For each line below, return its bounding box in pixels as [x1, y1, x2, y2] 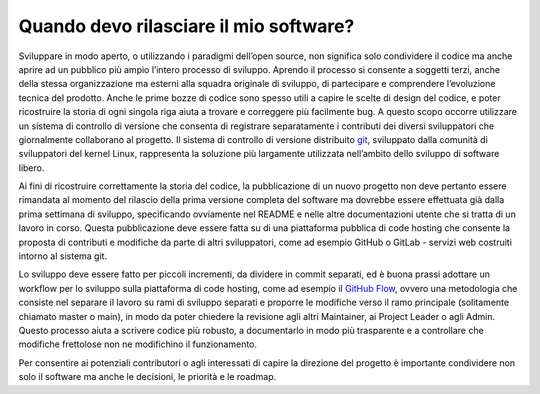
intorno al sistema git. [18, 250, 108, 262]
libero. [18, 161, 45, 174]
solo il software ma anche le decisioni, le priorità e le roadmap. [18, 371, 277, 383]
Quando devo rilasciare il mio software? [18, 15, 355, 37]
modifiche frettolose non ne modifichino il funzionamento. [18, 338, 258, 350]
